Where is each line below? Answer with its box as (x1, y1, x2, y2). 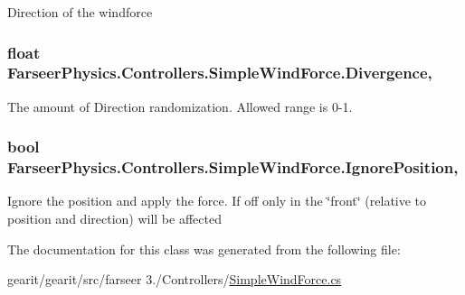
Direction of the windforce (7, 3, 153, 21)
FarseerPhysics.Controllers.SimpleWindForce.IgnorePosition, (7, 156, 459, 179)
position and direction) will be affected (7, 209, 222, 228)
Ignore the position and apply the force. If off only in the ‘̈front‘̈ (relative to (7, 191, 427, 210)
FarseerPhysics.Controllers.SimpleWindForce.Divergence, (7, 61, 432, 84)
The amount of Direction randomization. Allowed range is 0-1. (7, 97, 353, 115)
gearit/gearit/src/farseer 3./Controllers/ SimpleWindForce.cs (7, 270, 342, 289)
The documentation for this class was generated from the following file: (7, 239, 401, 258)
